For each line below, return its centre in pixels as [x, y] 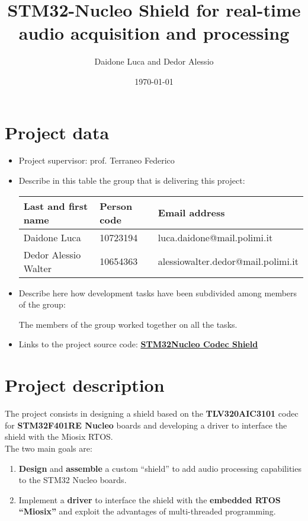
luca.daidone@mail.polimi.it [215, 237]
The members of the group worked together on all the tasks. [128, 324]
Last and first [56, 206]
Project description [85, 385]
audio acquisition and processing [154, 33]
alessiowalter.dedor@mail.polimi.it [228, 261]
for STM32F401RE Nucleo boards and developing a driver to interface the [146, 425]
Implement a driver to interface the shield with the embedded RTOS [150, 499]
